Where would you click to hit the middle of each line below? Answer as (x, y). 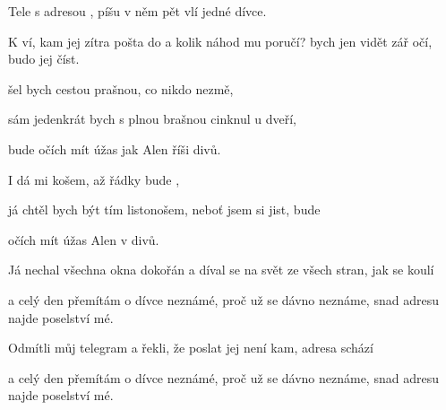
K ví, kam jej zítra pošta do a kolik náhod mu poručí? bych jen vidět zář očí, (220, 41)
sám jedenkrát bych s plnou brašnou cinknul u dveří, (152, 119)
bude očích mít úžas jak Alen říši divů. (115, 148)
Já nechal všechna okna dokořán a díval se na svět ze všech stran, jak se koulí (221, 270)
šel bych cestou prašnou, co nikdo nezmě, (121, 88)
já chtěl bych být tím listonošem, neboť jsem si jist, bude (164, 209)
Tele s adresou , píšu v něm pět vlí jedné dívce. (137, 11)
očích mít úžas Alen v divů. (84, 239)
